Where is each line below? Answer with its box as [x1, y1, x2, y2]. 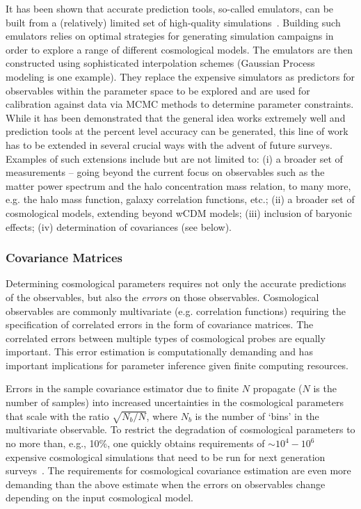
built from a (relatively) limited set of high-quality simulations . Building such [6, 15, 341, 29]
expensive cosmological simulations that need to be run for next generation [6, 449, 326, 464]
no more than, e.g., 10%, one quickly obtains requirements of [6, 436, 265, 451]
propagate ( [252, 381, 303, 396]
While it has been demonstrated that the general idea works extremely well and [6, 110, 346, 124]
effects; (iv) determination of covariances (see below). [6, 219, 232, 234]
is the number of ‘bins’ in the [195, 408, 319, 423]
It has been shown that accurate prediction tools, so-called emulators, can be [6, 1, 334, 15]
